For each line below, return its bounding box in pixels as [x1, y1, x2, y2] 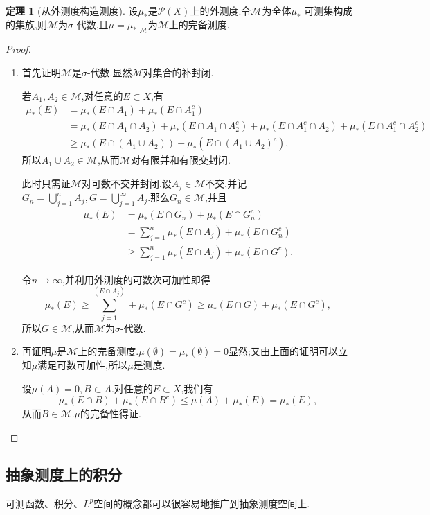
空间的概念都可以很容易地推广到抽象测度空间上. [93, 496, 310, 510]
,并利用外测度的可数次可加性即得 [62, 272, 210, 286]
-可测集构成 [301, 3, 353, 17]
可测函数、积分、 [6, 496, 83, 510]
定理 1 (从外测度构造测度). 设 [6, 3, 138, 17]
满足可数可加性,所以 [37, 358, 128, 372]
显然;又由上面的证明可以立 [229, 344, 348, 358]
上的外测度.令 [190, 3, 251, 17]
